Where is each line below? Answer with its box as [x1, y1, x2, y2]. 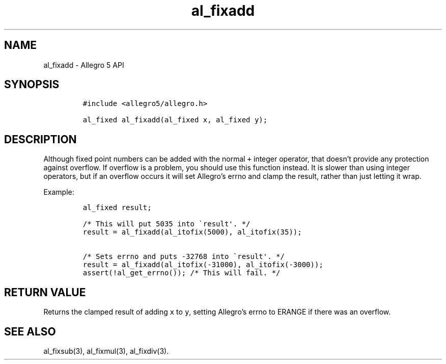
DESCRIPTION [4, 133, 77, 146]
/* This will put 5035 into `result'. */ [82, 220, 250, 228]
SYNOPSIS [4, 78, 60, 91]
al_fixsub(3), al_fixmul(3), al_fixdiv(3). [43, 346, 169, 355]
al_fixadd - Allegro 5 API [43, 60, 124, 69]
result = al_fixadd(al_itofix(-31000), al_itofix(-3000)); [82, 261, 323, 269]
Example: [43, 188, 74, 197]
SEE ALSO [4, 325, 56, 338]
